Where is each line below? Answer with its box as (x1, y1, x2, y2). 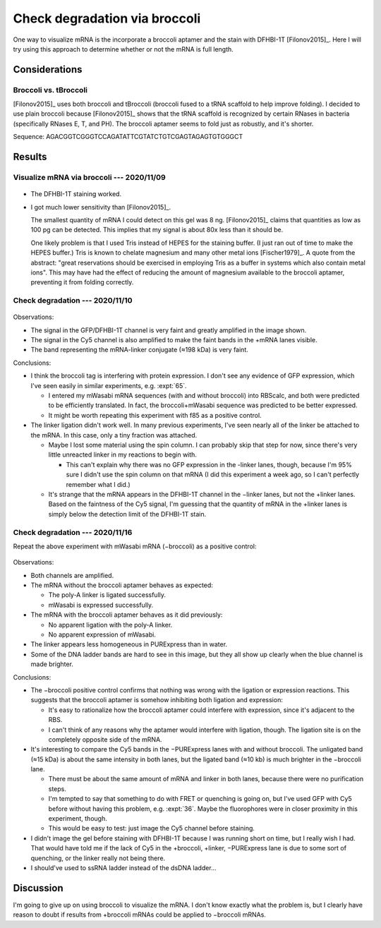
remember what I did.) (66, 480, 131, 488)
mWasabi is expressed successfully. (48, 601, 154, 609)
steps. (48, 784, 66, 793)
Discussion (13, 882, 64, 894)
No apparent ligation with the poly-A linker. (48, 620, 173, 629)
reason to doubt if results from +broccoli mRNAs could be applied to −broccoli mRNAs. (13, 910, 266, 919)
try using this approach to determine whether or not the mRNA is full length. (13, 44, 234, 53)
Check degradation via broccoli (13, 11, 201, 26)
